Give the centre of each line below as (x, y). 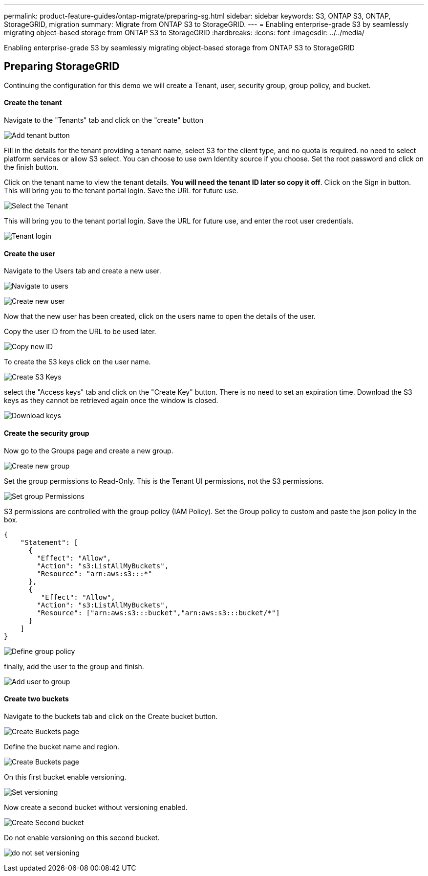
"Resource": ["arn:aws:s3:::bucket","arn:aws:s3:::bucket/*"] (158, 613)
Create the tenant (33, 103)
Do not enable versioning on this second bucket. (82, 837)
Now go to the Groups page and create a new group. (89, 450)
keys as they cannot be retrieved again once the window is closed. (111, 401)
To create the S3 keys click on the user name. (77, 362)
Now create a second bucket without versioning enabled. (96, 807)
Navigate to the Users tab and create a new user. (83, 271)
